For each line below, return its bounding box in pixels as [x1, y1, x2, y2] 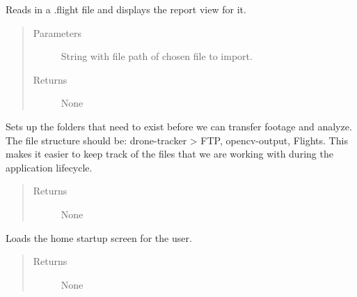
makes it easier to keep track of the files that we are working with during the [6, 146, 333, 161]
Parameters [33, 25, 81, 40]
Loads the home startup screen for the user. [6, 230, 192, 245]
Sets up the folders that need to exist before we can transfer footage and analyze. [6, 119, 352, 133]
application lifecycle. [6, 160, 93, 174]
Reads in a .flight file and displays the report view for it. [6, 2, 246, 16]
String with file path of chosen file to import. [61, 49, 253, 63]
